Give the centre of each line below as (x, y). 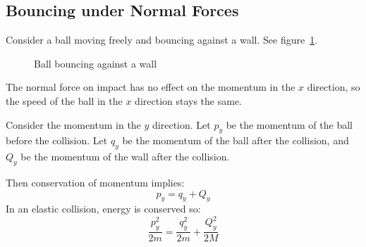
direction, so (334, 87)
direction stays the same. (189, 100)
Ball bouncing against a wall (96, 63)
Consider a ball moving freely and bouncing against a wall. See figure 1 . (162, 40)
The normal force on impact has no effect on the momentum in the (151, 87)
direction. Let (182, 124)
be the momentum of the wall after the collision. (125, 157)
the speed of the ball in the (64, 100)
